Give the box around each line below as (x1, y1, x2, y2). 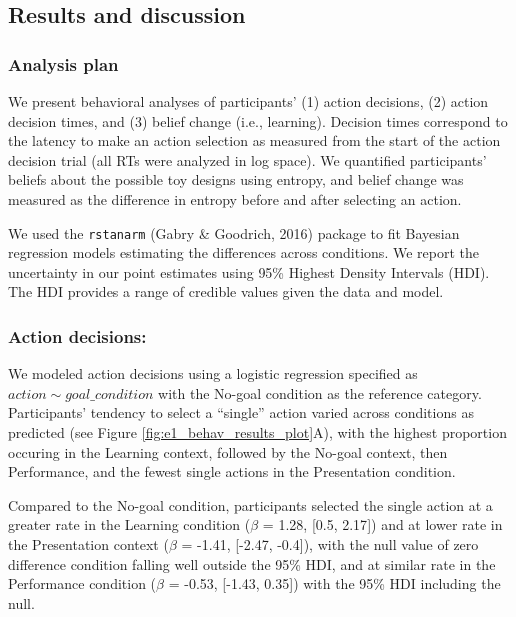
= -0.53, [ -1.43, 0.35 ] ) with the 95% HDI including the (168, 573, 501, 594)
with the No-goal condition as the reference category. (158, 382, 482, 403)
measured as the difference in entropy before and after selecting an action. (8, 188, 462, 209)
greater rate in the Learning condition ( (8, 514, 251, 535)
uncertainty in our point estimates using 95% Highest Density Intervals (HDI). (8, 261, 490, 282)
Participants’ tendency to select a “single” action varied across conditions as (8, 402, 474, 423)
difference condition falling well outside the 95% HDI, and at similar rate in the (8, 553, 496, 574)
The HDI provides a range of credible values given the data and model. (8, 281, 444, 302)
